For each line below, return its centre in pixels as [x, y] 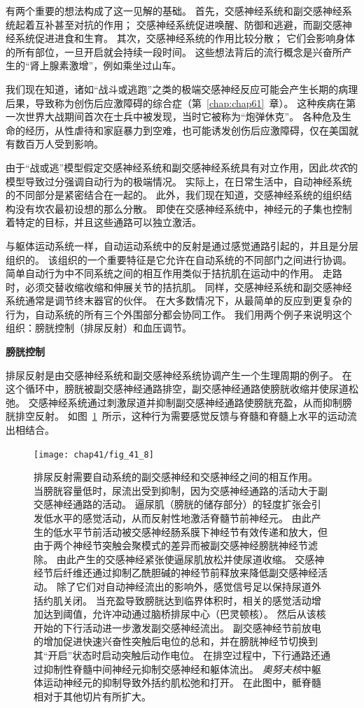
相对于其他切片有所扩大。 [92, 696]
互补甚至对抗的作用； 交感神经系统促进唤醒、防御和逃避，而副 [178, 24]
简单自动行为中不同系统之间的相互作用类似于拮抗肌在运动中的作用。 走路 [174, 273]
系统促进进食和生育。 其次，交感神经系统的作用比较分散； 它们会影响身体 [185, 38]
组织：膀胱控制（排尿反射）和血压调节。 [99, 328]
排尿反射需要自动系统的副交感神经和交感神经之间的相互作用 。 [176, 477]
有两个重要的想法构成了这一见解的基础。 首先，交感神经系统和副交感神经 [174, 10]
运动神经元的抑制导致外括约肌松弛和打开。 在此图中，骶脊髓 [182, 682]
